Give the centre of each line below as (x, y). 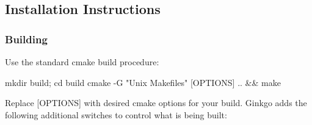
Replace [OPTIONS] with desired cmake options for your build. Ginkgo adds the (156, 103)
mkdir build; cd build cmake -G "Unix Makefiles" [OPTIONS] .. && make (143, 82)
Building (26, 39)
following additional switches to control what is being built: (116, 114)
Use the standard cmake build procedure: (82, 62)
